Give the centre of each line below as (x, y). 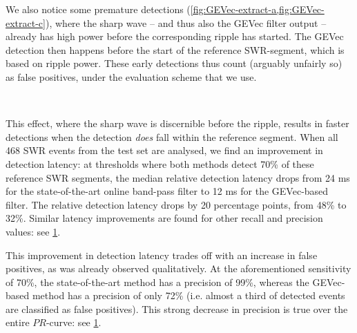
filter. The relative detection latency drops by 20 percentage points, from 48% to (176, 204)
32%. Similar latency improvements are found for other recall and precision (164, 218)
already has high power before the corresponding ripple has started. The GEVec (175, 36)
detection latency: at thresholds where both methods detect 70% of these (160, 163)
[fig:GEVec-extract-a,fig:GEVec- (257, 9)
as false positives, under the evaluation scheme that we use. (131, 76)
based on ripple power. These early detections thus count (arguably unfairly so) (174, 63)
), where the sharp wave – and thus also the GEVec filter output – (186, 22)
